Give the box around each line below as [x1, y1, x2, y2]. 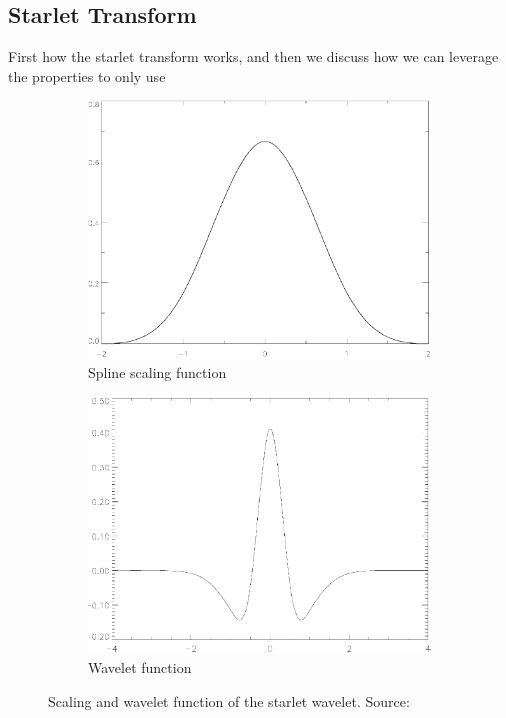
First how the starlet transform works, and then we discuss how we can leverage [8, 46, 499, 67]
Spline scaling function [88, 362, 227, 383]
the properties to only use [8, 65, 166, 86]
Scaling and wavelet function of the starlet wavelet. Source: [48, 690, 410, 711]
